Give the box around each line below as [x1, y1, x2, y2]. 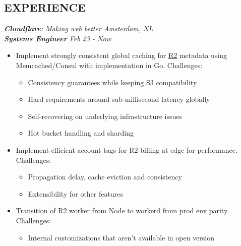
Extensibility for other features [28, 188, 123, 199]
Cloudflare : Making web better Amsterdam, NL [4, 23, 153, 34]
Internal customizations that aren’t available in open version [28, 232, 215, 242]
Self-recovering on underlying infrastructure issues [28, 110, 183, 121]
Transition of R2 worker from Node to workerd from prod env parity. [16, 205, 229, 216]
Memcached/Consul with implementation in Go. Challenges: [16, 59, 203, 70]
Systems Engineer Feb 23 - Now [4, 33, 111, 43]
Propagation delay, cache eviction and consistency [28, 171, 182, 182]
